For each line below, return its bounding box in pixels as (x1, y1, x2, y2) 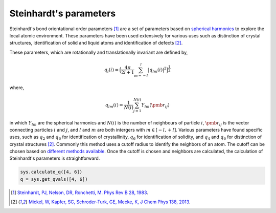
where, (9, 84, 25, 91)
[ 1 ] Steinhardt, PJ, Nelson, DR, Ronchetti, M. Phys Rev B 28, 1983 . (11, 189, 148, 196)
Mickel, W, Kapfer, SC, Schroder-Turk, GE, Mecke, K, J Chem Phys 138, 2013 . (28, 199, 191, 205)
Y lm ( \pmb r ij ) (141, 102, 170, 109)
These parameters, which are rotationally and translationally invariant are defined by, (9, 49, 188, 55)
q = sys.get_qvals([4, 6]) (20, 176, 88, 182)
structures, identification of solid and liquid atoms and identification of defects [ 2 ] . (9, 40, 183, 46)
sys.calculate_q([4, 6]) (20, 169, 83, 175)
